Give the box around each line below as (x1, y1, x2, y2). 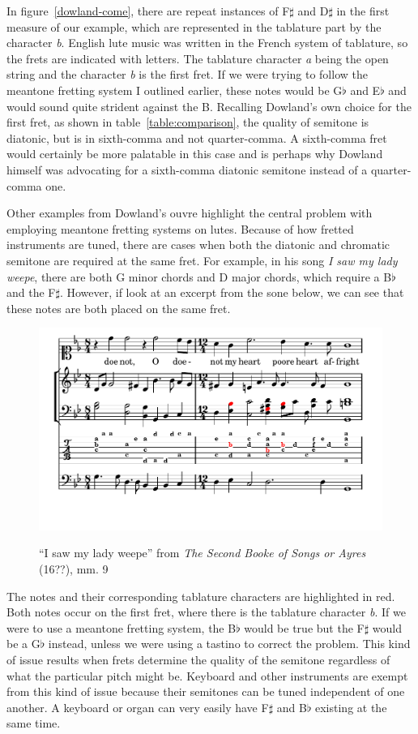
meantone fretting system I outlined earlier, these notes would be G (6, 81, 343, 98)
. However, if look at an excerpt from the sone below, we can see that (59, 284, 404, 301)
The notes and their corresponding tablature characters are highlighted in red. (6, 587, 395, 604)
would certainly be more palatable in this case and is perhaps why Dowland (6, 145, 383, 162)
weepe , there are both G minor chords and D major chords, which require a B (6, 268, 392, 285)
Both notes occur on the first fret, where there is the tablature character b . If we (6, 603, 406, 620)
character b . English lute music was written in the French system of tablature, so (6, 34, 408, 51)
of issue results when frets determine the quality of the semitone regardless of (6, 651, 390, 668)
